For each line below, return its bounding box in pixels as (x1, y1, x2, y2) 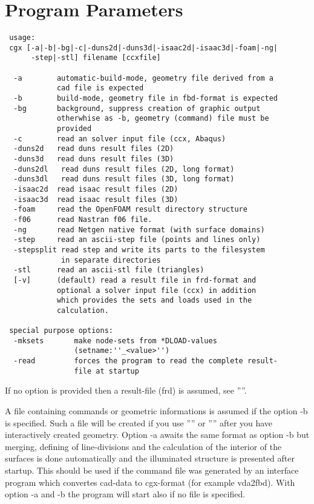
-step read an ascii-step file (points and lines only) (13, 235, 261, 244)
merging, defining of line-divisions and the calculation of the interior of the (5, 440, 282, 452)
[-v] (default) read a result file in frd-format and (13, 275, 257, 284)
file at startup (74, 366, 139, 375)
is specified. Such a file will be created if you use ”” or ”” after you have (5, 416, 273, 429)
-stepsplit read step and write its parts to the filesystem (13, 245, 265, 254)
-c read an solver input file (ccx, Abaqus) (13, 134, 226, 143)
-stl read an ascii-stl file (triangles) (13, 266, 204, 275)
